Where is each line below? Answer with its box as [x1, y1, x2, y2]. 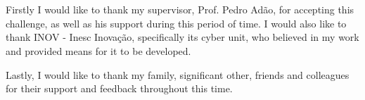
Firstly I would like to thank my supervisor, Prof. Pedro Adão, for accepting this [6, 2, 354, 17]
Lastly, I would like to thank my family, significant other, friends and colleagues [6, 67, 350, 82]
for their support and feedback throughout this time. [6, 81, 233, 96]
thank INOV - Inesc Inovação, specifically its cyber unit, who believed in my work [6, 30, 359, 44]
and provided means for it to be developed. [6, 43, 191, 58]
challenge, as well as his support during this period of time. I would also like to [6, 15, 347, 30]
